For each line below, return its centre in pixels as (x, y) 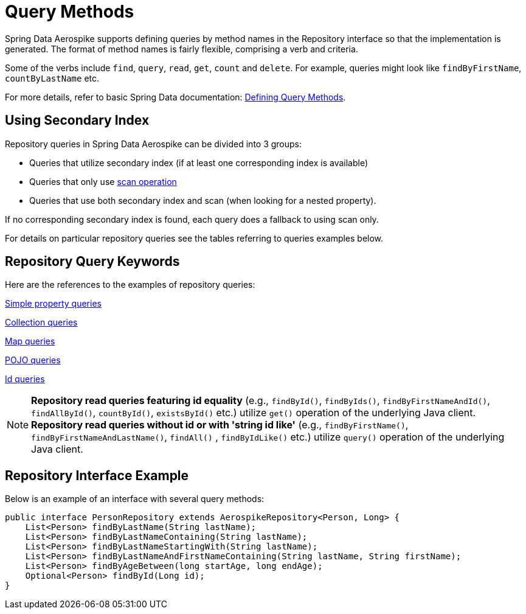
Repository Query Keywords (92, 262)
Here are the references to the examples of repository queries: (130, 285)
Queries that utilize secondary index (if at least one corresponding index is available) (199, 162)
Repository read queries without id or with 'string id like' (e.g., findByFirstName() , (220, 425)
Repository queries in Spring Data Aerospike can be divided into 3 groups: (154, 144)
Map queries (30, 341)
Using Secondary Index (77, 120)
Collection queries (41, 323)
